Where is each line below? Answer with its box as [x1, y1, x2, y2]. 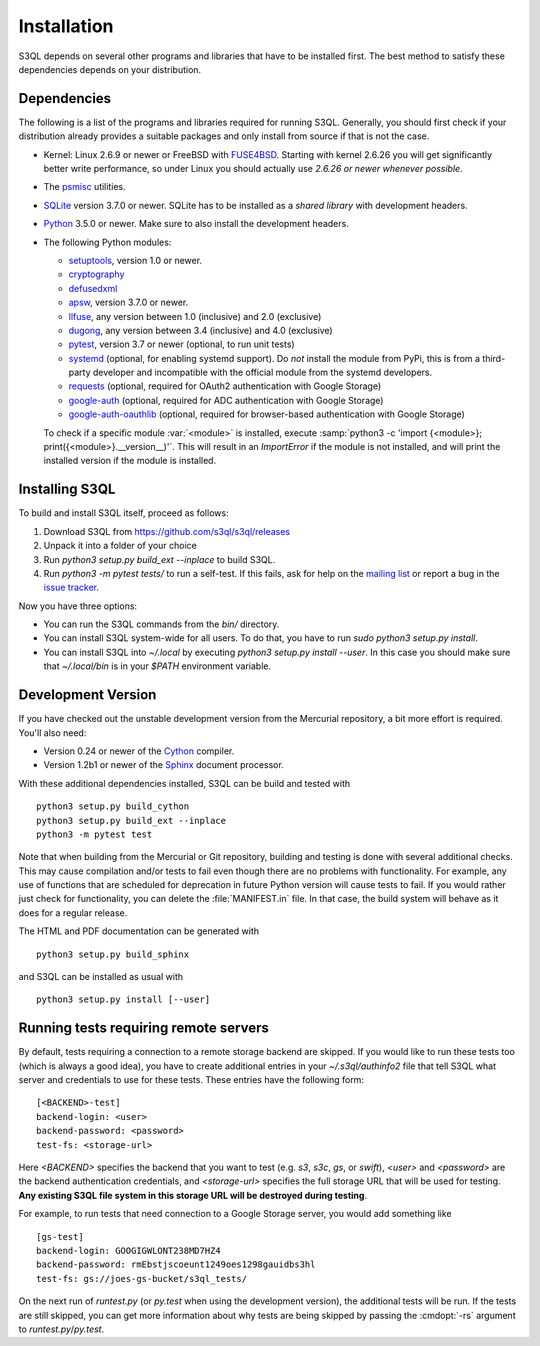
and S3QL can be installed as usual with [18, 971, 184, 983]
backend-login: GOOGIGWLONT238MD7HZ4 [36, 1245, 222, 1256]
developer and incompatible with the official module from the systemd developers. [92, 366, 433, 379]
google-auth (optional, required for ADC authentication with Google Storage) [68, 394, 384, 406]
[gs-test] [36, 1231, 84, 1242]
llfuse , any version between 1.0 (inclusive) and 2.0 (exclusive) [68, 310, 322, 322]
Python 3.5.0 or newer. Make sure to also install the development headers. [43, 218, 349, 230]
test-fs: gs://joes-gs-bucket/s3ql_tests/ [36, 1273, 248, 1284]
